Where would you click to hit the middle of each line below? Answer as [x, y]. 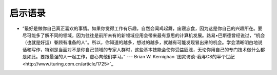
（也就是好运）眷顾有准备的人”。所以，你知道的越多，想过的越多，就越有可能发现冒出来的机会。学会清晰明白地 [140, 43]
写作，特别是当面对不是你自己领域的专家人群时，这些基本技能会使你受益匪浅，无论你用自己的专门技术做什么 [146, 49]
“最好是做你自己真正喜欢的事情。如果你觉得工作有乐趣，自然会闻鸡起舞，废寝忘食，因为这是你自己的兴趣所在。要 [142, 28]
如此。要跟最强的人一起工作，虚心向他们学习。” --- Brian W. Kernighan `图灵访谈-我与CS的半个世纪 [131, 57]
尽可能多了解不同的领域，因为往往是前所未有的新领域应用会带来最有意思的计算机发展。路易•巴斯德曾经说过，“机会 [144, 35]
